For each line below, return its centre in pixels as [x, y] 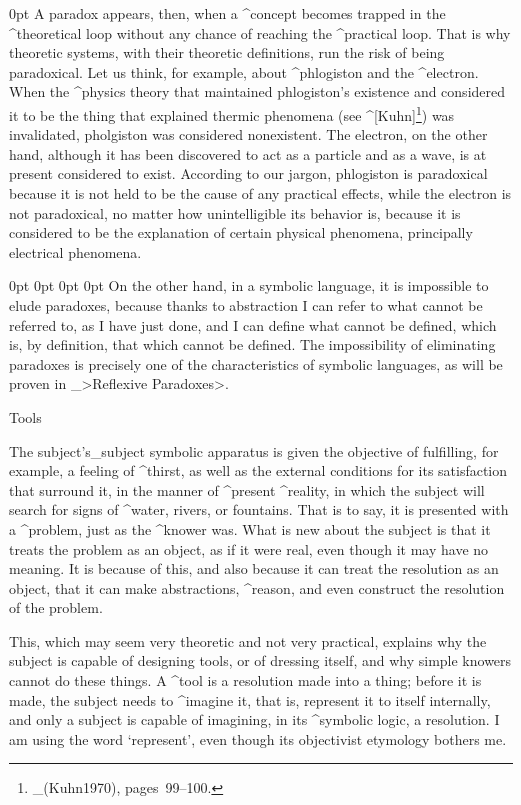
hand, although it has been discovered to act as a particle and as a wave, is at [248, 153]
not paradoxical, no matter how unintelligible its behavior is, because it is [235, 212]
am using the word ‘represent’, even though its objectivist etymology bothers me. [258, 738]
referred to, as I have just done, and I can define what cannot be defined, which [253, 324]
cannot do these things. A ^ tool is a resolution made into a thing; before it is [245, 680]
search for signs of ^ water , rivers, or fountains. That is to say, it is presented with [259, 509]
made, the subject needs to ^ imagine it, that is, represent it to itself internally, [250, 699]
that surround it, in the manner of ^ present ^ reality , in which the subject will [247, 489]
